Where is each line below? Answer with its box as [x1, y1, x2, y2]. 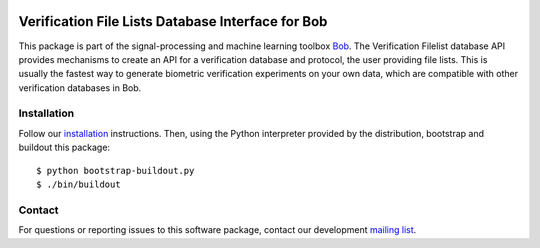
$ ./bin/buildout [36, 179, 121, 190]
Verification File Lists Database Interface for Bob [18, 13, 328, 30]
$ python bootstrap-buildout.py [36, 165, 195, 176]
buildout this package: [18, 141, 110, 154]
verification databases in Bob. [18, 81, 142, 94]
